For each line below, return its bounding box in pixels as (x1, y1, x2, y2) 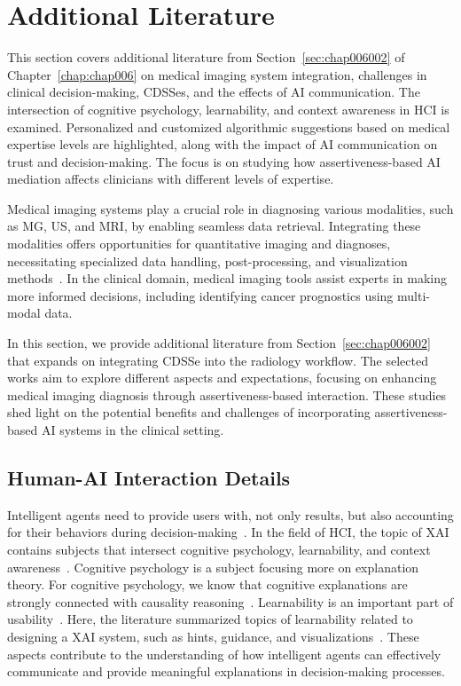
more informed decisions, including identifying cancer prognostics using (7, 286, 394, 304)
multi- (397, 286, 430, 304)
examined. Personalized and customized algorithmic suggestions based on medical (7, 117, 450, 136)
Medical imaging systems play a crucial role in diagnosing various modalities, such (7, 199, 454, 217)
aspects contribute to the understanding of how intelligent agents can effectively (7, 644, 441, 663)
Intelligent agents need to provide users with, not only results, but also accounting (7, 505, 454, 524)
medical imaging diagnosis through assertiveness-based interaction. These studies (7, 385, 447, 404)
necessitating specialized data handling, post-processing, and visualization (7, 251, 408, 270)
